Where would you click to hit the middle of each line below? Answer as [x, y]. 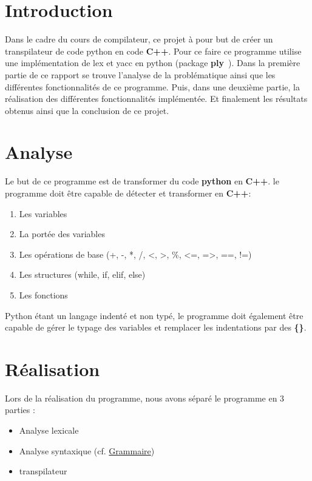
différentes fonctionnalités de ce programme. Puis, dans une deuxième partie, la [152, 86]
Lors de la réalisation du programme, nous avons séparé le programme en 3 [145, 398]
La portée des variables [62, 234]
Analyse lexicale [49, 430]
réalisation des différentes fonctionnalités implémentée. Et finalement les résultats [156, 99]
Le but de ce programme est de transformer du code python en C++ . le [142, 181]
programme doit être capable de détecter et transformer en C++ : [128, 193]
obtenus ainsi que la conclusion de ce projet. [87, 110]
